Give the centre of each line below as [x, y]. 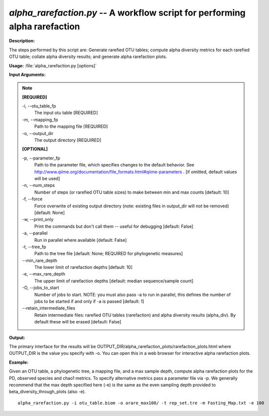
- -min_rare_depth [40, 260]
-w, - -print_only [38, 219]
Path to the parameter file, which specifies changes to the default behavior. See [114, 165]
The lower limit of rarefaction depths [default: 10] [83, 267]
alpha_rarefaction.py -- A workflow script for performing [127, 13]
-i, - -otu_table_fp [39, 106]
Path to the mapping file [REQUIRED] [71, 126]
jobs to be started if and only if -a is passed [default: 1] [89, 301]
